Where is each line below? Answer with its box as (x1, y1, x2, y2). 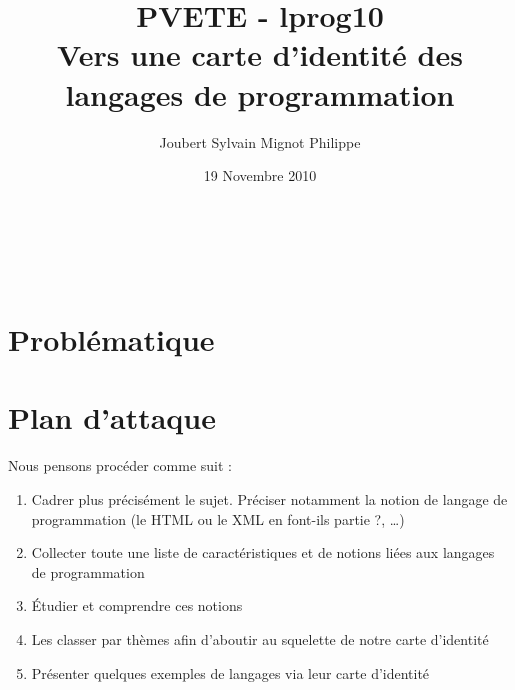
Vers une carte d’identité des (57, 34, 463, 75)
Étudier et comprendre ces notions (31, 595, 243, 616)
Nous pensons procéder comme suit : (8, 455, 232, 476)
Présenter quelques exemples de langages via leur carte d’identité (31, 662, 430, 683)
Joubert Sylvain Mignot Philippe (159, 131, 361, 152)
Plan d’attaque (8, 397, 217, 438)
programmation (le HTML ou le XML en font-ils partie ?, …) (31, 508, 405, 529)
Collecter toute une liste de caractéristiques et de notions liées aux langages (31, 542, 495, 563)
